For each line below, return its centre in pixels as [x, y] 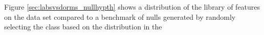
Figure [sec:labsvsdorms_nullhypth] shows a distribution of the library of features [132, 7]
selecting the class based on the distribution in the [83, 27]
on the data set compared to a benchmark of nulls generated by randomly [120, 16]
